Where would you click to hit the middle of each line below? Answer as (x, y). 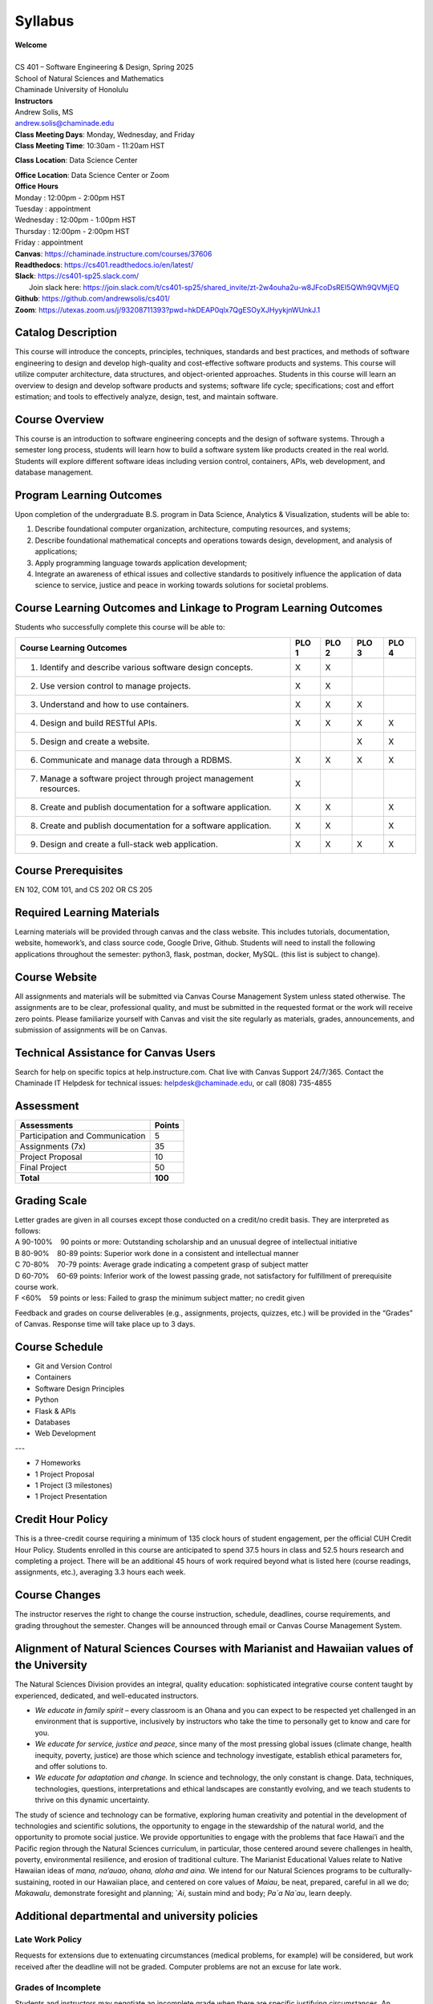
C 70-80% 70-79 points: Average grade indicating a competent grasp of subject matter (162, 1265)
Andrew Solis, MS (44, 111)
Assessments (47, 1125)
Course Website (56, 977)
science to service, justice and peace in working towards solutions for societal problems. (182, 585)
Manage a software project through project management (147, 778)
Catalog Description (66, 333)
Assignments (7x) (53, 1146)
